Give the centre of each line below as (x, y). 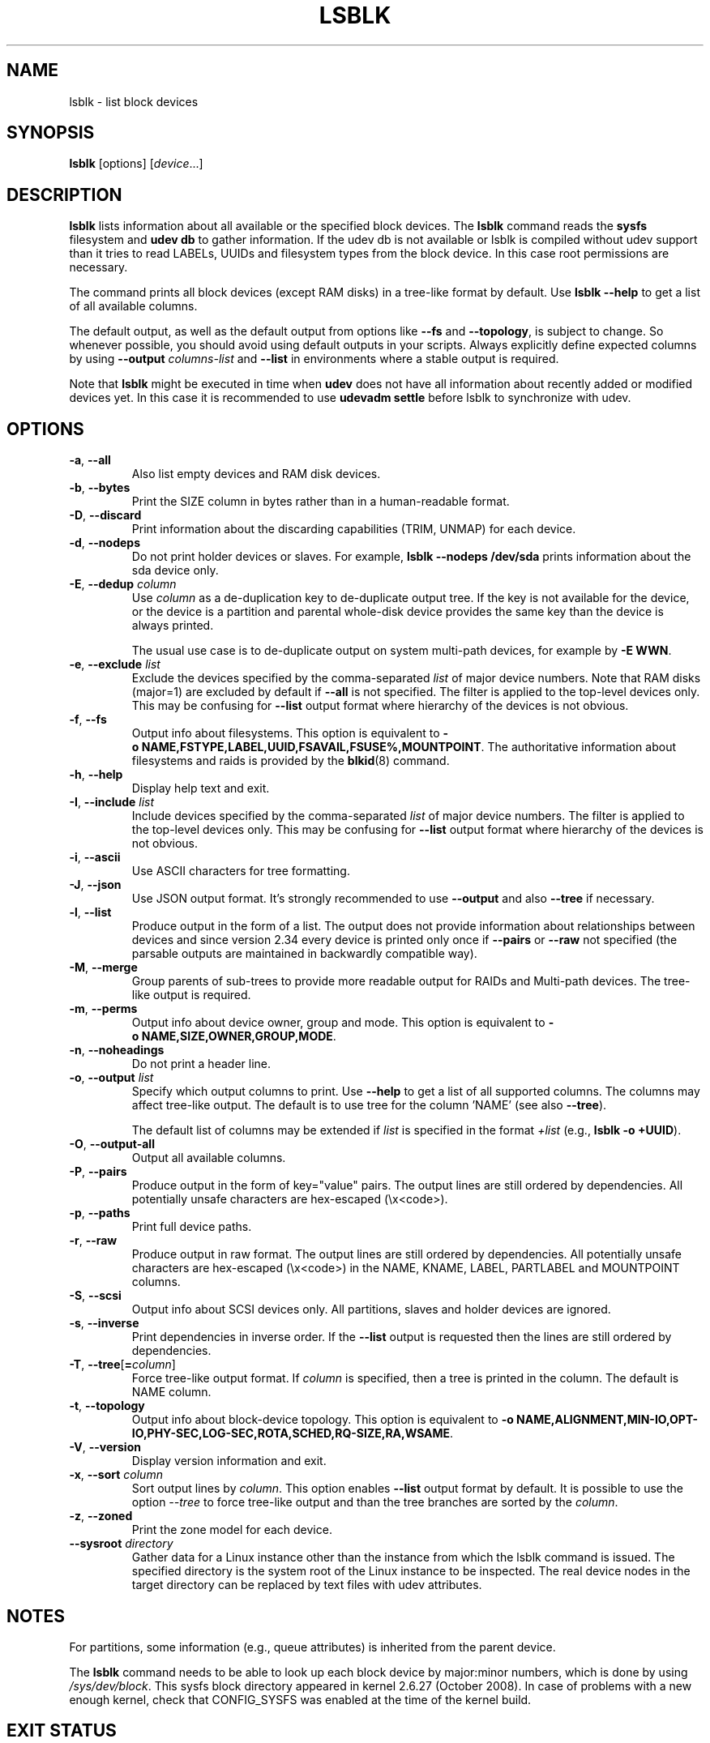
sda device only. (175, 570)
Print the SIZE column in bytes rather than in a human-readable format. (321, 502)
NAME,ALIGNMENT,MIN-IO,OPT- (607, 1420)
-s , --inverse (104, 1323)
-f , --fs (88, 720)
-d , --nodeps (105, 543)
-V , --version (105, 1447)
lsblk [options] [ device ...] (136, 164)
